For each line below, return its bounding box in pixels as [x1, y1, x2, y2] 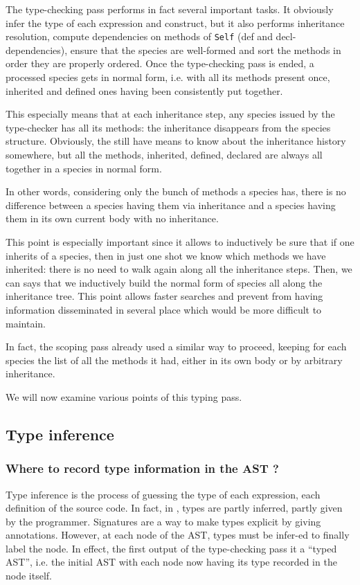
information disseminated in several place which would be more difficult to [6, 302, 322, 316]
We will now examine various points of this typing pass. [6, 389, 242, 404]
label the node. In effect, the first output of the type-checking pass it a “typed [6, 541, 337, 555]
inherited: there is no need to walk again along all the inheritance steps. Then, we [6, 262, 352, 276]
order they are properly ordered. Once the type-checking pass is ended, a [6, 56, 314, 71]
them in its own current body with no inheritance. [6, 211, 219, 226]
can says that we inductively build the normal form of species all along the [6, 275, 323, 289]
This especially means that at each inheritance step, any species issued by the [6, 107, 335, 121]
